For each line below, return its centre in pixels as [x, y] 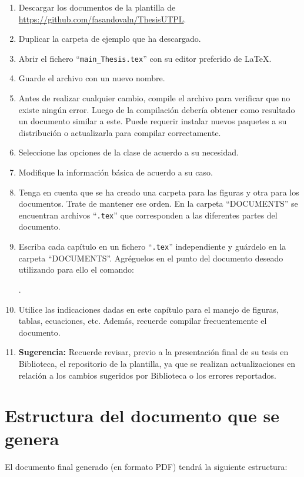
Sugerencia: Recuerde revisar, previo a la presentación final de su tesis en [153, 352]
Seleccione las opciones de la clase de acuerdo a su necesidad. [128, 152]
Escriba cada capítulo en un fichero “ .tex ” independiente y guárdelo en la [152, 246]
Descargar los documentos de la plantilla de [97, 7]
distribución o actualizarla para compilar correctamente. [120, 132]
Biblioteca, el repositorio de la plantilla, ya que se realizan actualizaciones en [157, 363]
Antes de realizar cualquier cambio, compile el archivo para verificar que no [154, 98]
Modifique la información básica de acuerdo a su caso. [116, 172]
